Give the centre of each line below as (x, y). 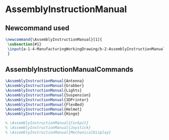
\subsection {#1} (24, 44)
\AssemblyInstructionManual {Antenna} (45, 81)
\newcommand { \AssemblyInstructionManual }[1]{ (54, 39)
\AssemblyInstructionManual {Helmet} (44, 109)
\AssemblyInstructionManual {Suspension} (48, 95)
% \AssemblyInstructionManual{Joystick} (48, 128)
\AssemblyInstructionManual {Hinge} (43, 114)
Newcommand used (37, 28)
